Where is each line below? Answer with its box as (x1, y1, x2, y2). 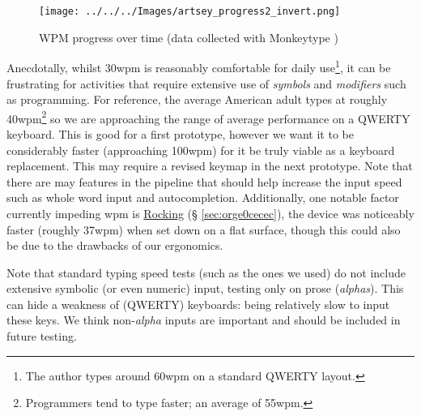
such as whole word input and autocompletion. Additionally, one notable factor (6, 189, 399, 206)
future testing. (6, 328, 77, 345)
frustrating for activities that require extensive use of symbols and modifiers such (6, 75, 406, 92)
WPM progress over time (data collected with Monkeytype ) (39, 28, 338, 45)
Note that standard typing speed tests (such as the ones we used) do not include (6, 264, 406, 281)
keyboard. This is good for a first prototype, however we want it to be (6, 125, 354, 142)
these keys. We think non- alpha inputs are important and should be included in (6, 311, 401, 328)
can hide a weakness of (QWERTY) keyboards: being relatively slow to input (6, 295, 390, 312)
